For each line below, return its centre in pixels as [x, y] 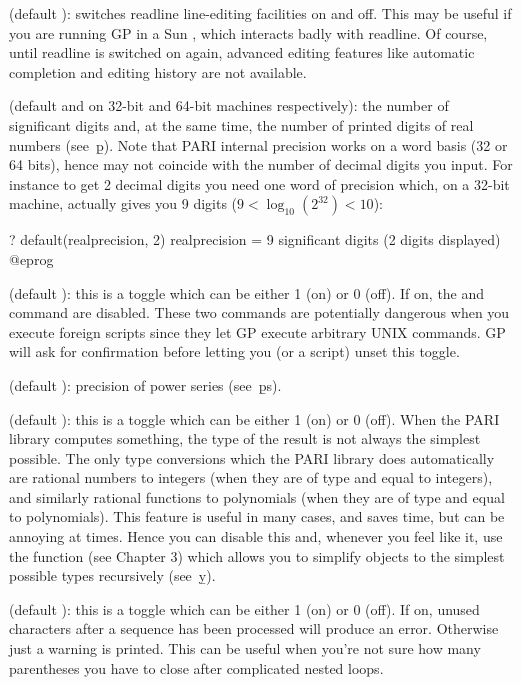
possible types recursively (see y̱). [112, 575]
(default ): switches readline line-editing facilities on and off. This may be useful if [260, 13]
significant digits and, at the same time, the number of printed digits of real [241, 124]
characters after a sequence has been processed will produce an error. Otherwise [254, 628]
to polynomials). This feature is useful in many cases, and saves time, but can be [257, 516]
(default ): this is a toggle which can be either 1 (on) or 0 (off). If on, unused [244, 608]
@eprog [31, 258]
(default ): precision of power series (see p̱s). [145, 384]
